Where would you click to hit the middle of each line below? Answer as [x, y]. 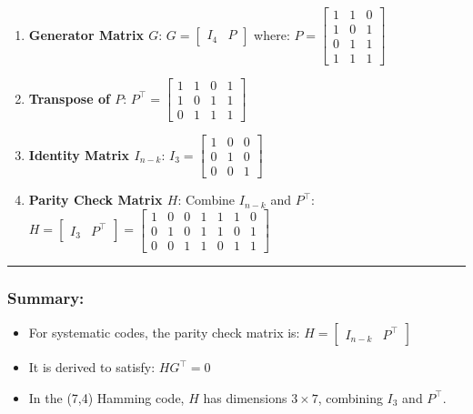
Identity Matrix [79, 154]
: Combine [206, 200]
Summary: [46, 297]
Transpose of [69, 98]
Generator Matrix [86, 34]
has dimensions [245, 397]
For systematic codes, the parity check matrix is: [164, 333]
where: [272, 34]
